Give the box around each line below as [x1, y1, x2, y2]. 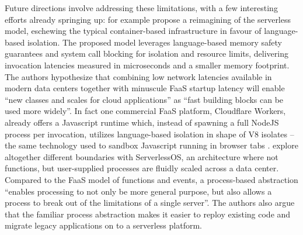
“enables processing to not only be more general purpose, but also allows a [5, 185, 272, 197]
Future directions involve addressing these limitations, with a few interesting [5, 2, 278, 13]
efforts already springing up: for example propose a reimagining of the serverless [5, 13, 291, 25]
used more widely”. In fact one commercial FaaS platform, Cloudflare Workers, [5, 105, 286, 117]
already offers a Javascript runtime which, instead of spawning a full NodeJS [5, 116, 279, 128]
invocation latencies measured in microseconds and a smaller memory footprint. [5, 58, 290, 71]
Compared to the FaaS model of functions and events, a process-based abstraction [5, 173, 298, 185]
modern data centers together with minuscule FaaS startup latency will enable [5, 82, 285, 94]
